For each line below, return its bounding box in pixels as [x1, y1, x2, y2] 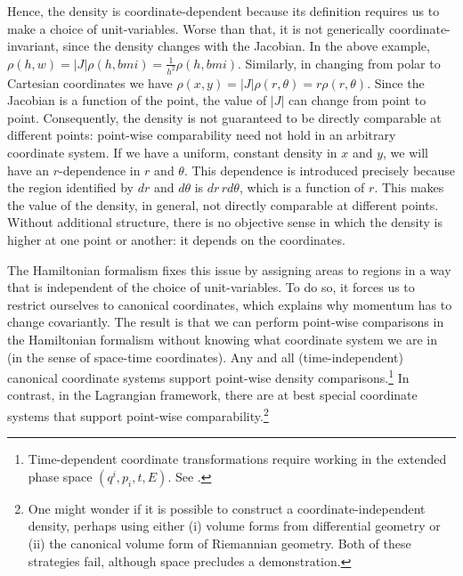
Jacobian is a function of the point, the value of [7, 91, 267, 110]
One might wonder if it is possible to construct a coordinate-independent [28, 499, 426, 517]
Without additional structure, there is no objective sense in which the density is [7, 213, 443, 231]
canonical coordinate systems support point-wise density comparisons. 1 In [7, 366, 410, 386]
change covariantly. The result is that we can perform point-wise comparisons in [7, 312, 444, 331]
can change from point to [288, 91, 426, 110]
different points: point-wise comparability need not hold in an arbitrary [7, 126, 396, 144]
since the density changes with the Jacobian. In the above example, [62, 37, 430, 55]
